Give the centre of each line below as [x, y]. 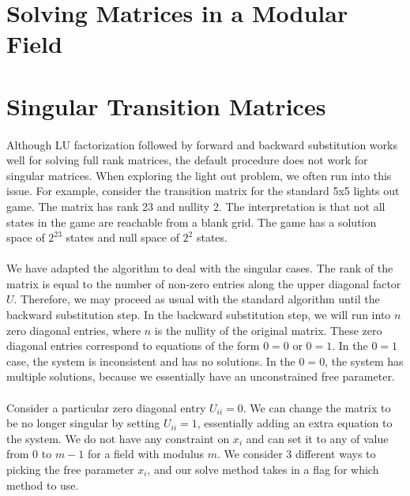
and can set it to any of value [317, 438]
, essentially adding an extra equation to [295, 423]
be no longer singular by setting [83, 423]
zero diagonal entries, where [74, 330]
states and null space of [122, 237]
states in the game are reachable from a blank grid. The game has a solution [192, 222]
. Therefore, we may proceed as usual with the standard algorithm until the [197, 299]
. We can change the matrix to [317, 407]
